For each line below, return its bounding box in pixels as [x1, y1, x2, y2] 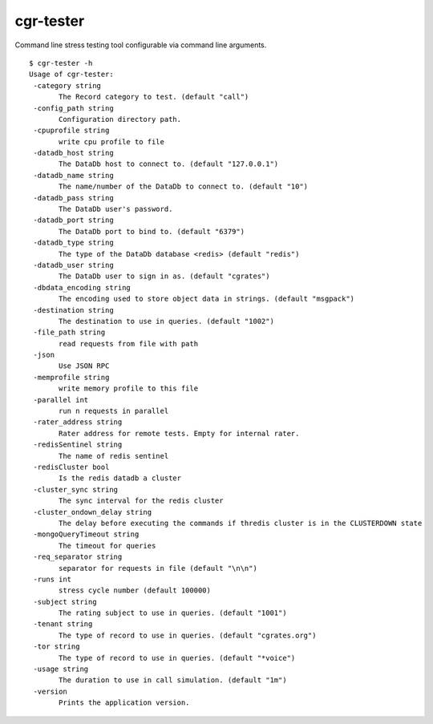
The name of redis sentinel [59, 451, 169, 460]
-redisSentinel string [33, 440, 123, 449]
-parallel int [33, 395, 89, 404]
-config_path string [33, 103, 114, 112]
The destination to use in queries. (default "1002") [59, 317, 274, 326]
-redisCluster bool [33, 463, 110, 471]
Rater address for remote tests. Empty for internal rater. [59, 429, 300, 438]
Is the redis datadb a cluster [59, 474, 182, 483]
